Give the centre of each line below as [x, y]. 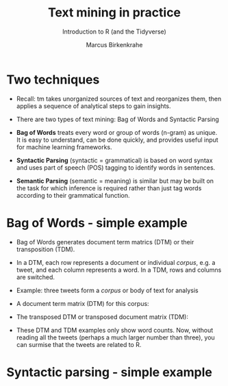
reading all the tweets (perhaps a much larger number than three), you [115, 337]
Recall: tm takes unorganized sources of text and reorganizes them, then [119, 99]
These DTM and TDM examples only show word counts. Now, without [115, 330]
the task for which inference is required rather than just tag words [109, 188]
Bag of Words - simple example [97, 223]
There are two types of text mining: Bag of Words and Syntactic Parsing [118, 119]
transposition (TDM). [46, 249]
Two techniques [53, 79]
